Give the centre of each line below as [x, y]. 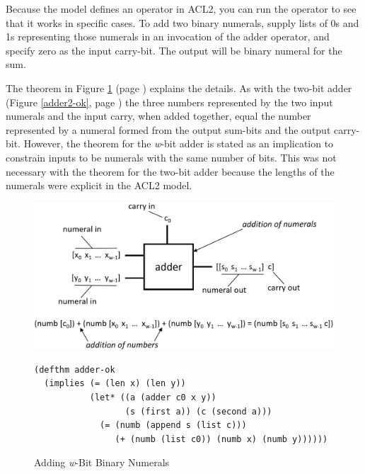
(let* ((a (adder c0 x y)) [153, 397]
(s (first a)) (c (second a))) [198, 411]
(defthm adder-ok [75, 369]
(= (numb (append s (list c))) [173, 425]
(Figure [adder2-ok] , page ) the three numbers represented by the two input [169, 102]
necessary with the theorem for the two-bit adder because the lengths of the [170, 171]
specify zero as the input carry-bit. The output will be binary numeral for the [174, 50]
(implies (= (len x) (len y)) [115, 384]
